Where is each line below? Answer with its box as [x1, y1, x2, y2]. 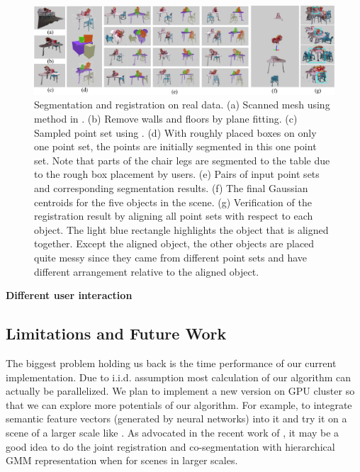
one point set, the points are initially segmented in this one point [34, 139, 317, 154]
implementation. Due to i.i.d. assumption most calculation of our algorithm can [6, 369, 351, 384]
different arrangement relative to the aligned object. [34, 264, 259, 279]
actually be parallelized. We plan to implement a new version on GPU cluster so [6, 383, 355, 398]
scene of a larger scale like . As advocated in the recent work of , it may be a [6, 425, 339, 439]
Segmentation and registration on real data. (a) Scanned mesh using [34, 97, 330, 112]
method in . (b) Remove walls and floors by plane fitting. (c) [34, 111, 298, 126]
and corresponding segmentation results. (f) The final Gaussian [34, 181, 308, 196]
